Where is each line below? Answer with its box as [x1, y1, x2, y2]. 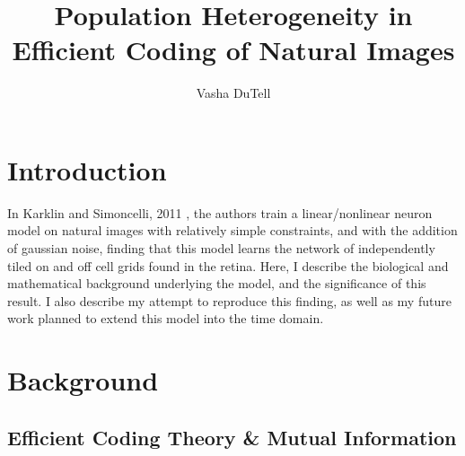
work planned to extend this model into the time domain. [7, 309, 324, 328]
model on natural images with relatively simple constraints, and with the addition [7, 221, 458, 240]
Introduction [7, 151, 167, 188]
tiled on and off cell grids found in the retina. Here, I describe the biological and [7, 256, 449, 275]
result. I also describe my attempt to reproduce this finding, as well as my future [7, 291, 452, 310]
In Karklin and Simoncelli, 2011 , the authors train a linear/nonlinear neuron [7, 203, 433, 222]
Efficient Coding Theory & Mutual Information [7, 423, 457, 451]
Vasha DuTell [196, 83, 271, 102]
